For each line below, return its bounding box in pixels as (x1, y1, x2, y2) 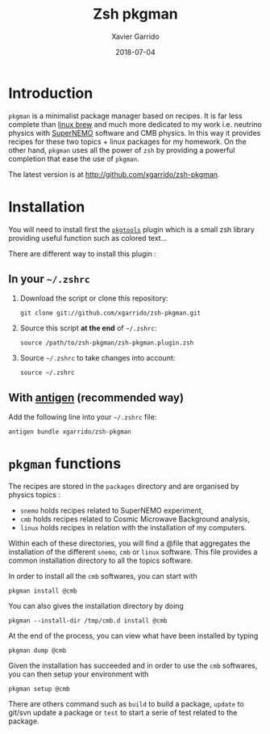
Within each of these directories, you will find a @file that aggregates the (8, 538, 251, 548)
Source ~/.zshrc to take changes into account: (19, 353, 176, 363)
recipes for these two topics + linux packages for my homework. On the (8, 137, 247, 146)
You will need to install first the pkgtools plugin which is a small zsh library (8, 224, 255, 234)
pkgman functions (8, 454, 122, 473)
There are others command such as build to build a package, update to (8, 699, 244, 709)
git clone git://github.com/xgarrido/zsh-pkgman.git (19, 309, 201, 318)
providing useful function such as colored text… (8, 233, 168, 243)
